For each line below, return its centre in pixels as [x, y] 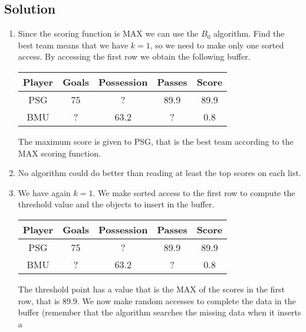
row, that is [39, 300]
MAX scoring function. [59, 153]
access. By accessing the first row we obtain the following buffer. [134, 56]
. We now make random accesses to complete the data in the [186, 300]
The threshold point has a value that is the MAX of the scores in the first [151, 289]
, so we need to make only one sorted [217, 45]
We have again [44, 192]
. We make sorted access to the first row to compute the [194, 192]
